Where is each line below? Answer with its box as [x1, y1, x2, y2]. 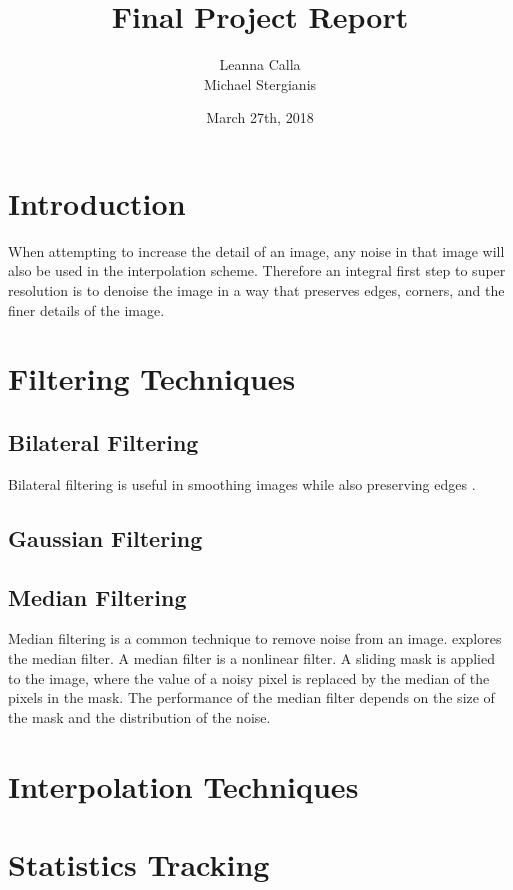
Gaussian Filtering [8, 522, 203, 553]
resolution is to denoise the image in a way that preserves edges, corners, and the [8, 280, 505, 301]
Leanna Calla [219, 54, 301, 75]
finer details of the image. [8, 299, 165, 320]
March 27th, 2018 [206, 107, 314, 128]
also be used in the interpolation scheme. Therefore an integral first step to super [8, 260, 506, 281]
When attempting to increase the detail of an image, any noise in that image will [8, 240, 505, 261]
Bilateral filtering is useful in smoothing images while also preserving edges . [8, 473, 476, 494]
